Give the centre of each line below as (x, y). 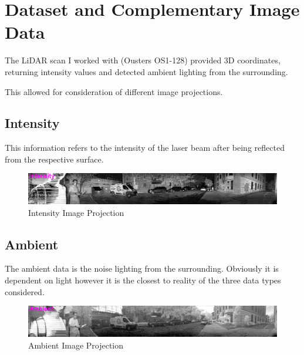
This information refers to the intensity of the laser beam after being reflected (145, 148)
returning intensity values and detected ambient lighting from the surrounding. (146, 71)
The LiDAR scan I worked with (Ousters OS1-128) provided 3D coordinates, (143, 60)
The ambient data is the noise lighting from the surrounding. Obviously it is (142, 268)
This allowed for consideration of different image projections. (114, 91)
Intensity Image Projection (76, 212)
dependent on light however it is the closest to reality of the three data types (143, 280)
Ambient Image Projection (76, 345)
